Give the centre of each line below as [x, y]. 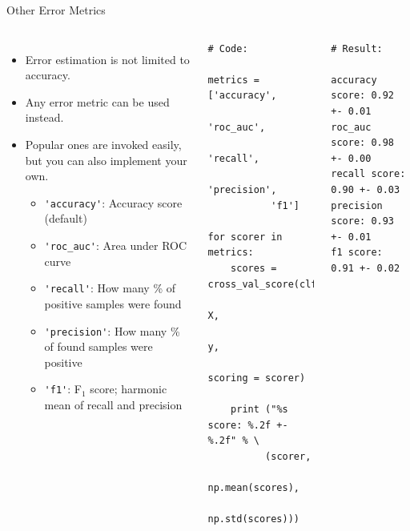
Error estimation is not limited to [107, 59]
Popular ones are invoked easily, [103, 144]
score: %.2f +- [248, 425]
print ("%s [259, 410]
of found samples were [98, 346]
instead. [44, 117]
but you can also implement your [106, 160]
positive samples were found [113, 303]
